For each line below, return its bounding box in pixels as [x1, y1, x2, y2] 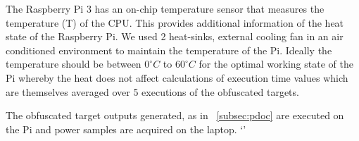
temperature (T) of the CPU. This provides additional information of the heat [6, 15, 344, 30]
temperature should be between [6, 56, 141, 71]
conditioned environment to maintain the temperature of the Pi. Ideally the [6, 42, 332, 57]
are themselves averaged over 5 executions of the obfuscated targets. [6, 84, 299, 99]
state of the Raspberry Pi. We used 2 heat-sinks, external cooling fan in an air [6, 29, 344, 44]
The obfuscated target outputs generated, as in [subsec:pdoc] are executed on [6, 108, 344, 123]
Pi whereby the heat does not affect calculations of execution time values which [6, 70, 348, 85]
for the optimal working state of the [199, 56, 353, 71]
